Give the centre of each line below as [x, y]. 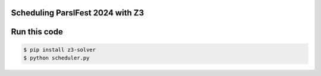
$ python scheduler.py [56, 58]
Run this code [37, 32]
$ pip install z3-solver [60, 50]
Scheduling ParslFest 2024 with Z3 [78, 13]
